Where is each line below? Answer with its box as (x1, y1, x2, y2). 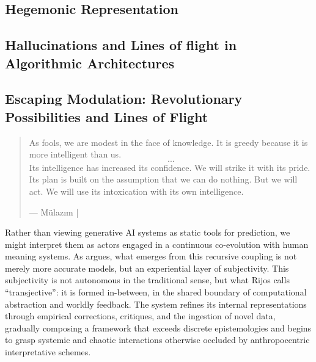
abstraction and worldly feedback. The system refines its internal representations (5, 297, 307, 310)
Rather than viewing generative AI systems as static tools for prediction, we (5, 226, 290, 239)
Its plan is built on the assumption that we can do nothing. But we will (29, 173, 298, 186)
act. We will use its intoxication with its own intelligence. (29, 184, 244, 197)
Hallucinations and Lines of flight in (5, 35, 237, 54)
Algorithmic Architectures (5, 53, 175, 72)
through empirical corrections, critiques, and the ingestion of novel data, (5, 310, 276, 322)
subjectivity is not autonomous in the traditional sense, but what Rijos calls (5, 273, 290, 286)
